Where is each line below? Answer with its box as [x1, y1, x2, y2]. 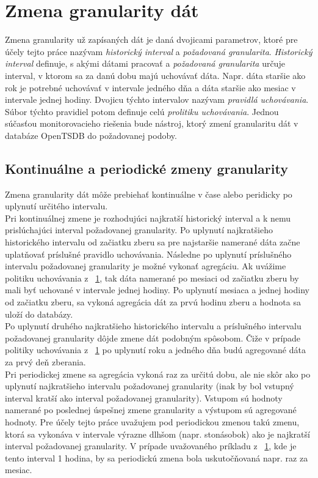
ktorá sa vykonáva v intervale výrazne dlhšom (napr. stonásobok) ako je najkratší [5, 427, 310, 440]
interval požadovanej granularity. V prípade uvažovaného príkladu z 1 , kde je [5, 439, 297, 452]
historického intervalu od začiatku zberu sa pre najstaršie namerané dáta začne [5, 236, 300, 248]
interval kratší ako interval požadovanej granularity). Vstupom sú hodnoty [5, 391, 283, 404]
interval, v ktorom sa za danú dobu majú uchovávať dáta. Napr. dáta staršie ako [5, 69, 306, 81]
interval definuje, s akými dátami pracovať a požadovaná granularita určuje [5, 57, 285, 70]
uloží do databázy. [5, 307, 73, 320]
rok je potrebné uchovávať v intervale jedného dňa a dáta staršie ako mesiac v [5, 81, 296, 94]
